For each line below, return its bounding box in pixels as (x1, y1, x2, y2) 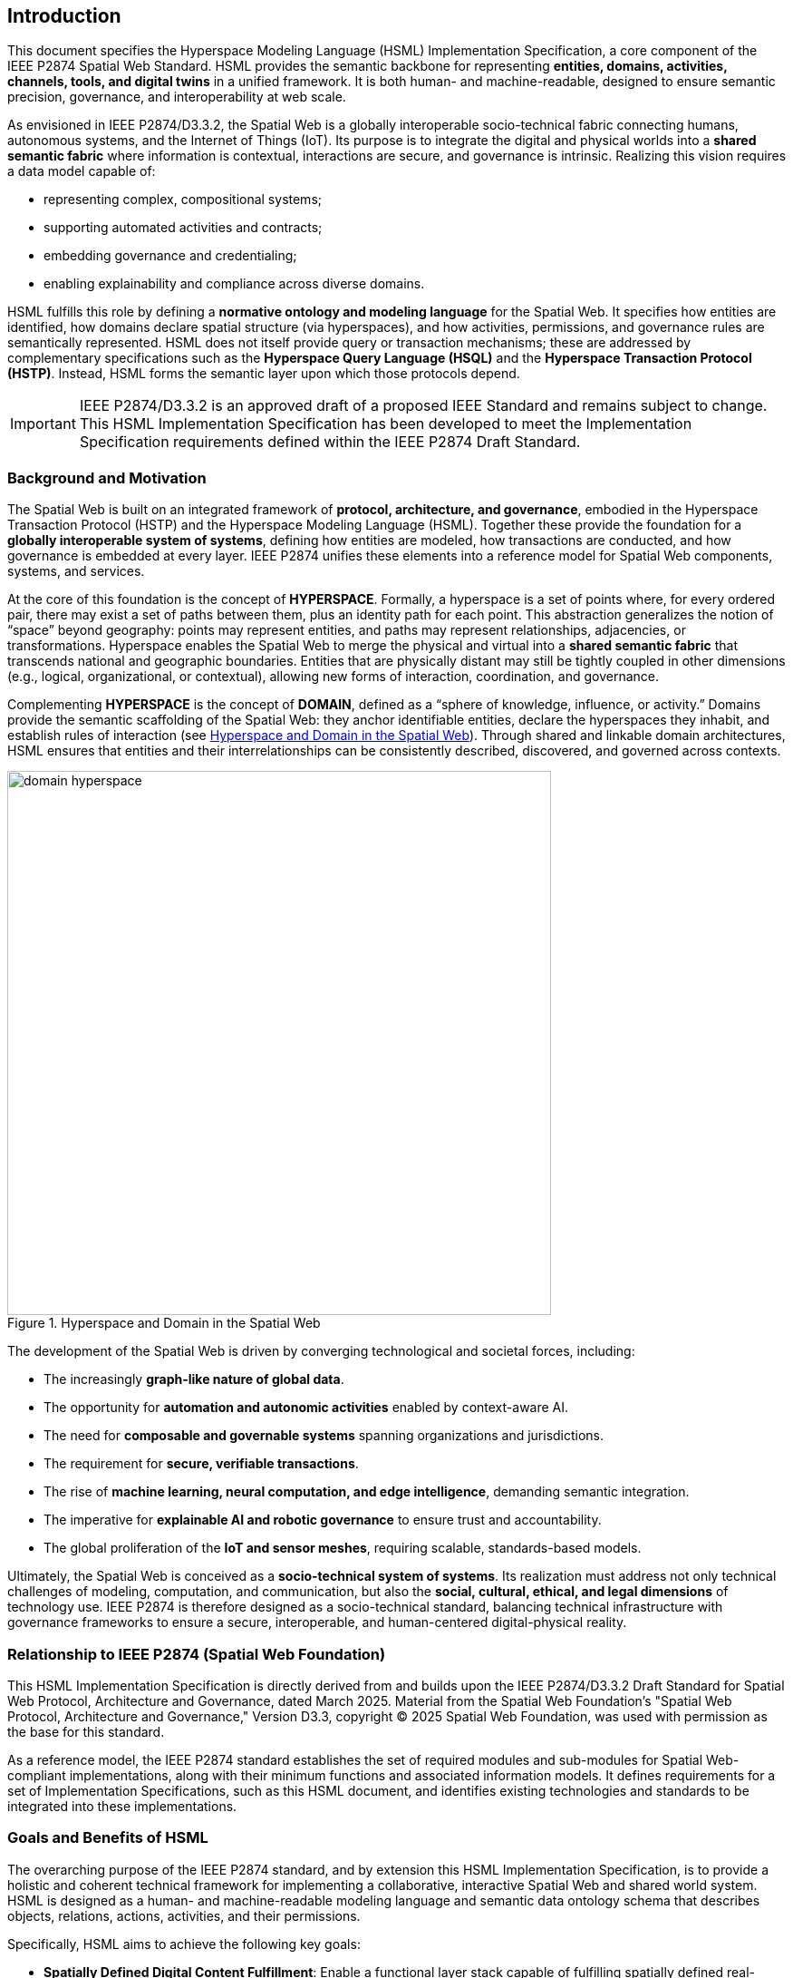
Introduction (7, 5, 121, 27)
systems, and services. (7, 563, 145, 580)
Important (10, 414, 76, 434)
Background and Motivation (7, 468, 207, 487)
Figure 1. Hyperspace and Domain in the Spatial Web (7, 1315, 321, 1331)
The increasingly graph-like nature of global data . (44, 1371, 344, 1388)
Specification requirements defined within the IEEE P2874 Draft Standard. (79, 433, 581, 452)
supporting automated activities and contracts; (44, 219, 323, 236)
